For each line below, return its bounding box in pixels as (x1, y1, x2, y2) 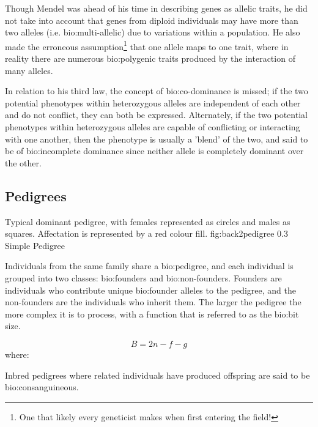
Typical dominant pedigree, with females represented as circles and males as (5, 215, 290, 228)
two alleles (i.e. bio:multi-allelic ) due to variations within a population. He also (5, 26, 300, 39)
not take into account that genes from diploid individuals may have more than (5, 13, 298, 26)
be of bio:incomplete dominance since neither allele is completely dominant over (5, 144, 304, 157)
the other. (5, 156, 42, 169)
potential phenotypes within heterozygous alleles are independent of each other (5, 96, 301, 109)
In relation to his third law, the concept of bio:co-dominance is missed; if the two (5, 84, 308, 97)
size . (5, 319, 21, 332)
